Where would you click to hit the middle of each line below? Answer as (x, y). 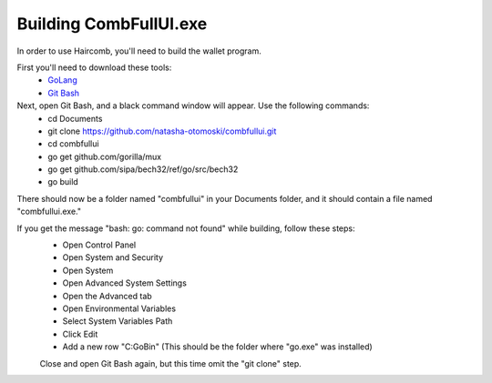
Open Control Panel (99, 245)
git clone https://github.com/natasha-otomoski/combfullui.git (162, 131)
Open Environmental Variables (119, 308)
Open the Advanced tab (107, 296)
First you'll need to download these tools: (94, 67)
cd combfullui (73, 144)
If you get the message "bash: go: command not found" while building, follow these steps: (186, 228)
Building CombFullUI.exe (112, 24)
